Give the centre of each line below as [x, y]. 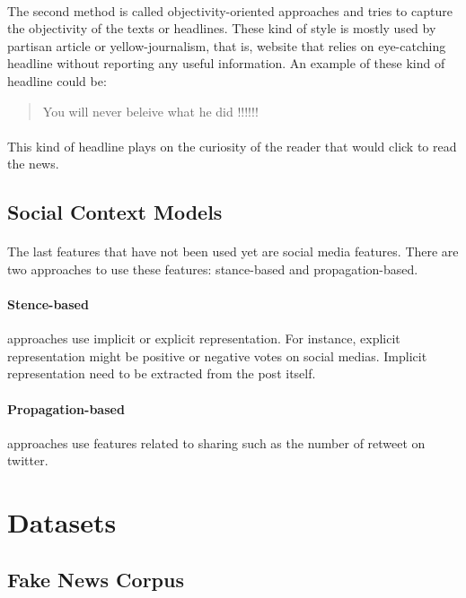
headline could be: [57, 80]
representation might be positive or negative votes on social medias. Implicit [217, 355]
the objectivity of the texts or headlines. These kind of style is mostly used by [222, 28]
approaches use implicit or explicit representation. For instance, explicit [204, 338]
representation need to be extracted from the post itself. [162, 373]
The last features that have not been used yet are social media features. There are [233, 251]
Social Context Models [115, 212]
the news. [33, 164]
